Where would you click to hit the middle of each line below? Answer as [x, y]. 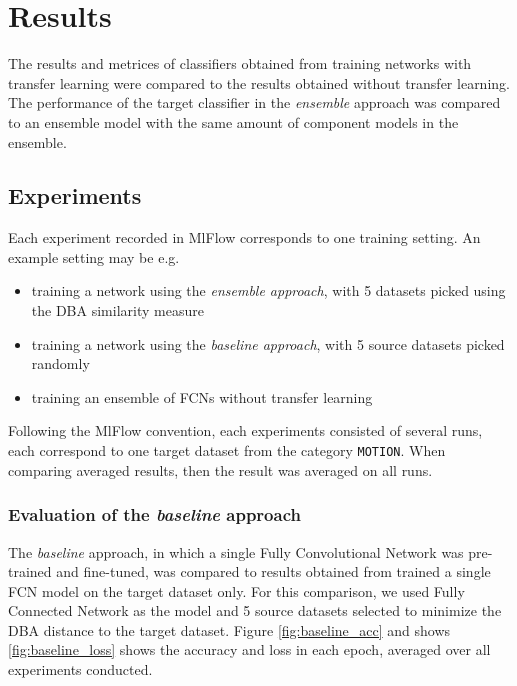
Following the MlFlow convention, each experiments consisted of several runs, [245, 430]
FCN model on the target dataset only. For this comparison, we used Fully [236, 590]
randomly [60, 363]
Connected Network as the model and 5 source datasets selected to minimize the [255, 610]
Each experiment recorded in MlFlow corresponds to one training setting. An [244, 237]
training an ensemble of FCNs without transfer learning [202, 396]
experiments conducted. [80, 669]
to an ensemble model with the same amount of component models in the [233, 121]
